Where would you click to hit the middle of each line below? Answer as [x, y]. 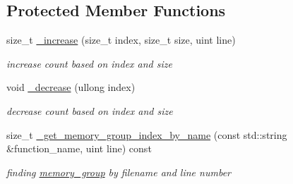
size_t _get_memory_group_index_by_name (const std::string [147, 134]
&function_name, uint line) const [79, 148]
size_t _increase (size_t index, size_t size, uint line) [121, 40]
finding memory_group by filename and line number [119, 172]
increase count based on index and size [89, 63]
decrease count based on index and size [90, 110]
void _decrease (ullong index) [71, 87]
